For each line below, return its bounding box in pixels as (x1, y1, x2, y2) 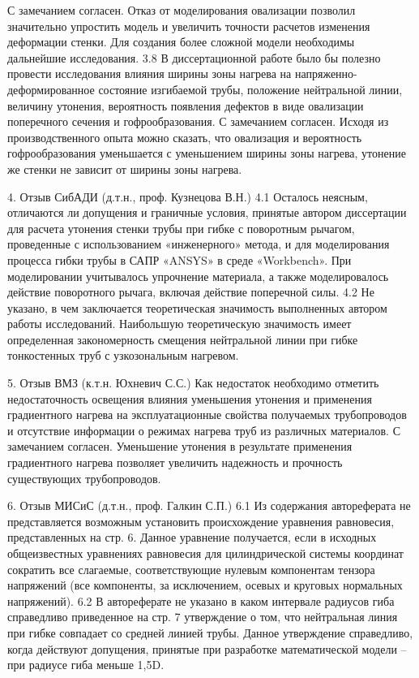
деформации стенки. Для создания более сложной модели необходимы (7, 33, 355, 50)
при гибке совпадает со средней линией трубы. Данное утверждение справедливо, (7, 624, 413, 641)
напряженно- (294, 65, 357, 82)
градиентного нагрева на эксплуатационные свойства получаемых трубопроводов (7, 406, 407, 423)
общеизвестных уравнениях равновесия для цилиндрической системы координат (7, 545, 404, 561)
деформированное (7, 80, 95, 97)
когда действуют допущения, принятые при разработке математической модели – (7, 640, 407, 657)
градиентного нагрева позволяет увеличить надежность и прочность (7, 454, 343, 471)
